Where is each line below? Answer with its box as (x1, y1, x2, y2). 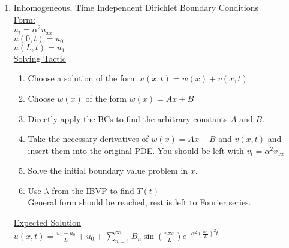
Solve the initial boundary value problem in (28, 164, 188, 177)
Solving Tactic (13, 52, 66, 64)
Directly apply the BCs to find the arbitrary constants (28, 112, 228, 125)
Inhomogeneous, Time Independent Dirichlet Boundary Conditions (13, 1, 259, 13)
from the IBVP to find (52, 184, 134, 196)
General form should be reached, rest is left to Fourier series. (28, 196, 251, 208)
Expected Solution (13, 216, 82, 229)
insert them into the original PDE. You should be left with (28, 144, 244, 156)
